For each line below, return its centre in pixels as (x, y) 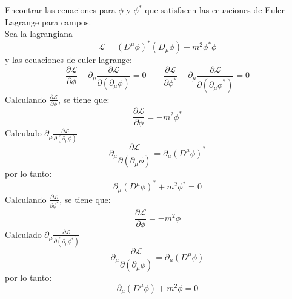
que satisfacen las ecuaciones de (204, 10)
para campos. (66, 21)
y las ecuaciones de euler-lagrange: (68, 60)
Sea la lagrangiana (39, 34)
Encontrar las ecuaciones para (60, 10)
